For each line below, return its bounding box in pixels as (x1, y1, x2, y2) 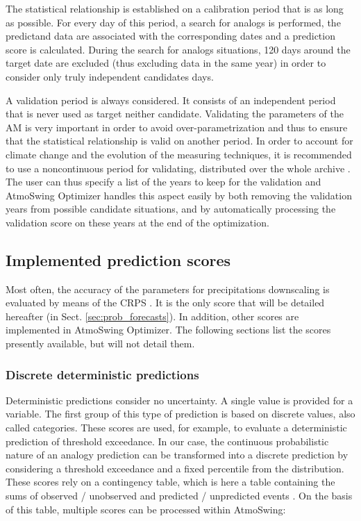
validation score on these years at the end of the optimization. (6, 215, 269, 229)
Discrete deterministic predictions (6, 365, 199, 383)
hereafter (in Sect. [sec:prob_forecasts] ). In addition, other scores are (6, 308, 299, 323)
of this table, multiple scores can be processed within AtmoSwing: (6, 502, 286, 516)
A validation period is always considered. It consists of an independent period (6, 92, 336, 107)
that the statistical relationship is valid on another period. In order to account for (6, 133, 353, 148)
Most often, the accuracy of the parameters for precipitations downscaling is (6, 281, 330, 296)
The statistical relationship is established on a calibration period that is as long (6, 1, 344, 15)
